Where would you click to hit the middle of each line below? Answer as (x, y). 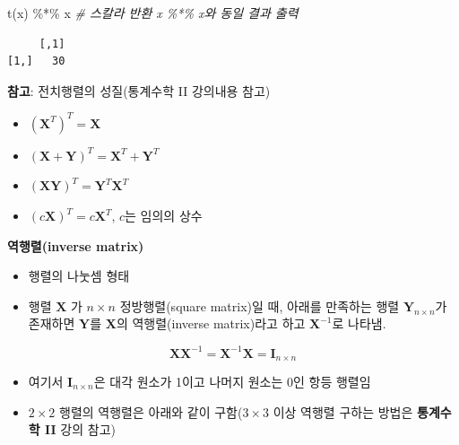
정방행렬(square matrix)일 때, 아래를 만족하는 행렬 (260, 305)
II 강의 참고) (80, 429)
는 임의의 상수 (164, 216)
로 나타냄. (359, 323)
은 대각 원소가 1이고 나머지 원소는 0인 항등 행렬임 (232, 381)
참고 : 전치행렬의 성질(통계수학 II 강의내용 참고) (139, 90)
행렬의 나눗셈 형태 (79, 276)
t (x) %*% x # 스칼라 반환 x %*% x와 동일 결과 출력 (153, 13)
